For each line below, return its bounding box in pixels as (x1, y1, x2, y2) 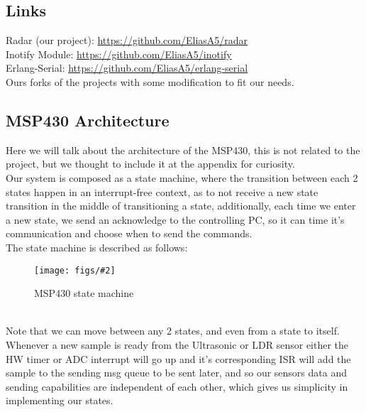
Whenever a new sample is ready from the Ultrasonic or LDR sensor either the (6, 337, 349, 352)
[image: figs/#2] (34, 265, 116, 276)
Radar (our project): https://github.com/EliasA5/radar (6, 33, 248, 48)
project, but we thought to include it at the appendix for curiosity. (6, 156, 295, 171)
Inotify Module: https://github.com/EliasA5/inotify (6, 46, 232, 61)
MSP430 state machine (34, 286, 134, 300)
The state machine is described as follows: (6, 239, 188, 254)
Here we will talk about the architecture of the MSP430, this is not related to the (6, 142, 360, 157)
